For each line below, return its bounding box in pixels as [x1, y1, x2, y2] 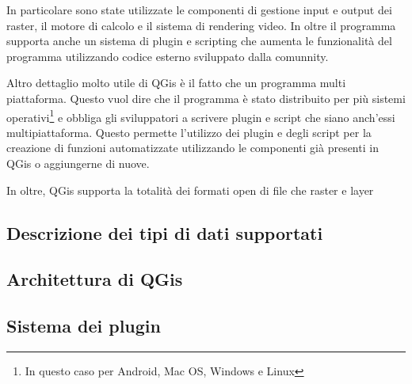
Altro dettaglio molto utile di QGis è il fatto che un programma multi [6, 74, 346, 91]
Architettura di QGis [6, 267, 183, 291]
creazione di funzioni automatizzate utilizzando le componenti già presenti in [6, 139, 379, 156]
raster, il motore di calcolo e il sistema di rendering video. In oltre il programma [6, 17, 396, 33]
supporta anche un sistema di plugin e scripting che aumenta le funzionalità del [6, 32, 392, 49]
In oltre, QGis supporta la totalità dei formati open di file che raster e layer [6, 181, 374, 198]
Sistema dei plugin [6, 314, 161, 338]
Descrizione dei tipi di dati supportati [6, 220, 323, 245]
